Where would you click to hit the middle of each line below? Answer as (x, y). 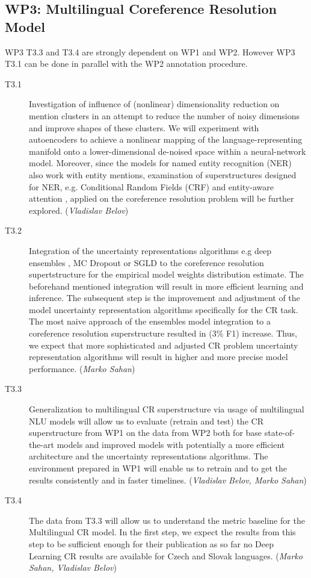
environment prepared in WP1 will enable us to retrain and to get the (158, 468)
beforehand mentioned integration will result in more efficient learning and (166, 286)
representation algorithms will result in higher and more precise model (159, 357)
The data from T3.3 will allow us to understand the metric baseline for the (167, 520)
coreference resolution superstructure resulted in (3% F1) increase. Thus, (163, 333)
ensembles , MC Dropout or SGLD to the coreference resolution (146, 262)
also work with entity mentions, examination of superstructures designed (163, 174)
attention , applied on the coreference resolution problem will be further (162, 198)
